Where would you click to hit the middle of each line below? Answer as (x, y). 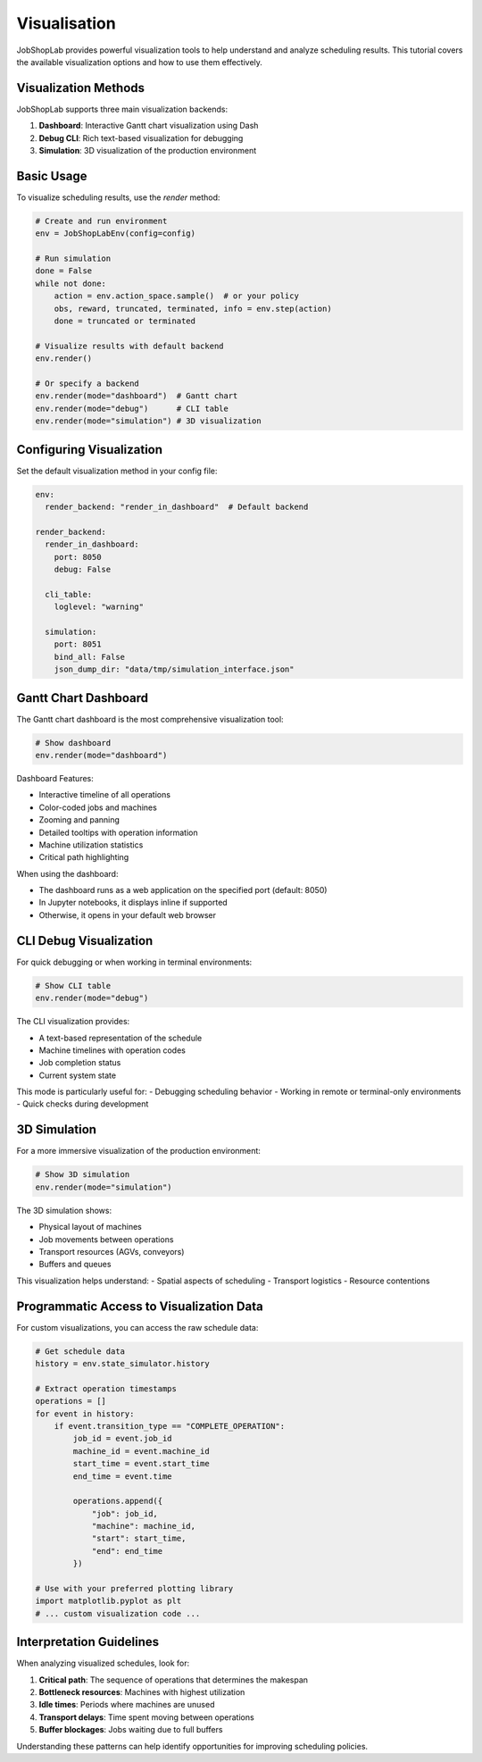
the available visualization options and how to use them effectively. (140, 62)
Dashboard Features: (55, 778)
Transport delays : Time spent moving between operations (146, 1717)
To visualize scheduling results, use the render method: (118, 197)
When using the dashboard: (67, 873)
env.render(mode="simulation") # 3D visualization (149, 421)
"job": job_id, (125, 1513)
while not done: (71, 283)
